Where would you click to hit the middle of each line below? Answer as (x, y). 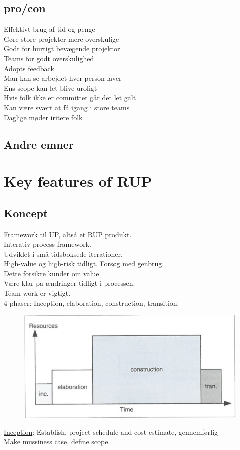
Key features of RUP (78, 181)
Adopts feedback (29, 68)
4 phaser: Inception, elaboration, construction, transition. (92, 302)
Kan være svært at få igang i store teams (67, 107)
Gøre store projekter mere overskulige (62, 38)
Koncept (26, 213)
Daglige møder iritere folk (43, 117)
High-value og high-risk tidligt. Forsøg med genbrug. (84, 263)
